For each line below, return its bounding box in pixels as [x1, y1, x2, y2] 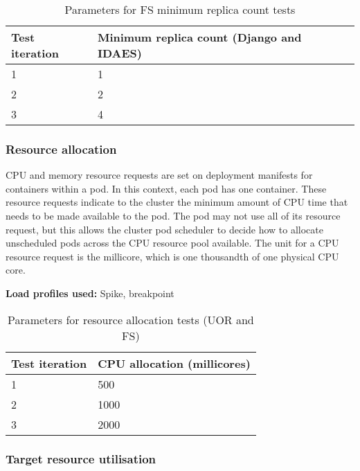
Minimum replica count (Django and [97, 29, 302, 45]
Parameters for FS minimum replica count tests [64, 1, 296, 17]
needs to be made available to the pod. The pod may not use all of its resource [6, 208, 341, 222]
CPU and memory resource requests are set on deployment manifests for [6, 168, 313, 182]
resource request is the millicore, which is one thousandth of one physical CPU [6, 249, 339, 263]
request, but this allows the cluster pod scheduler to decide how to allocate [6, 222, 323, 236]
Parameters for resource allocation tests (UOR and [8, 311, 254, 328]
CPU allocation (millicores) [98, 355, 251, 371]
